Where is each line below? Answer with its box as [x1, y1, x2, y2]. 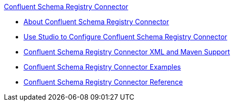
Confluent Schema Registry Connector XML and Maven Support [23, 48, 230, 56]
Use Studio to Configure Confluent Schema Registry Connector [23, 33, 228, 41]
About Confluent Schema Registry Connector [23, 17, 169, 26]
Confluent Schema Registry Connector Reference [23, 78, 183, 86]
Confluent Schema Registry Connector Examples [23, 63, 181, 71]
